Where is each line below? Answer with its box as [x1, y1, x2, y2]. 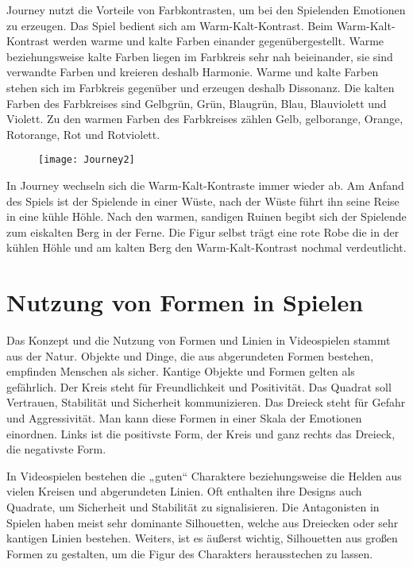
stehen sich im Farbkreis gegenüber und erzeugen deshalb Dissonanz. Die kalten [6, 79, 395, 95]
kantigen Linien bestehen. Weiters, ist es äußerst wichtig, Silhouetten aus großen [6, 530, 398, 546]
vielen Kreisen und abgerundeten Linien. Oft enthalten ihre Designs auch [6, 483, 362, 499]
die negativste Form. [6, 441, 106, 457]
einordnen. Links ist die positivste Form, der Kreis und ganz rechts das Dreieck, [6, 425, 396, 442]
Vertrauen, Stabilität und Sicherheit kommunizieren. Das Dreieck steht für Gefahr [6, 394, 406, 411]
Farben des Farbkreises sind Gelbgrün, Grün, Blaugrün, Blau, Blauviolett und [6, 94, 387, 111]
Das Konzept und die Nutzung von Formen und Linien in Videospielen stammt [6, 332, 391, 349]
